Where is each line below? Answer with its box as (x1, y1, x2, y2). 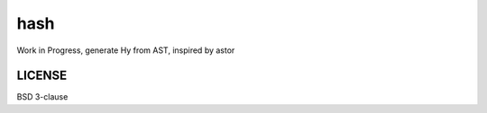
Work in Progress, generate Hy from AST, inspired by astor (16, 45, 235, 56)
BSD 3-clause (16, 91, 69, 102)
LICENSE (16, 68, 68, 83)
